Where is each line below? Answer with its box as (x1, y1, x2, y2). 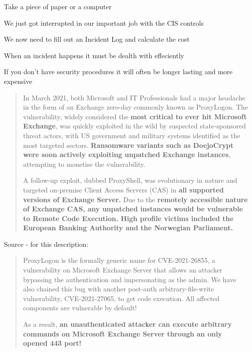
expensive (4, 76, 32, 86)
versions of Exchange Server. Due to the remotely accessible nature (23, 194, 248, 204)
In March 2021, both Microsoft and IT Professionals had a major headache (23, 92, 246, 102)
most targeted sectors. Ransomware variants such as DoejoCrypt (23, 140, 234, 150)
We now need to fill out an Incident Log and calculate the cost (4, 34, 190, 44)
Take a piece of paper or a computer (4, 1, 112, 11)
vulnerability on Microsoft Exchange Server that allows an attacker (23, 265, 222, 275)
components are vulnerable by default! (23, 303, 137, 313)
